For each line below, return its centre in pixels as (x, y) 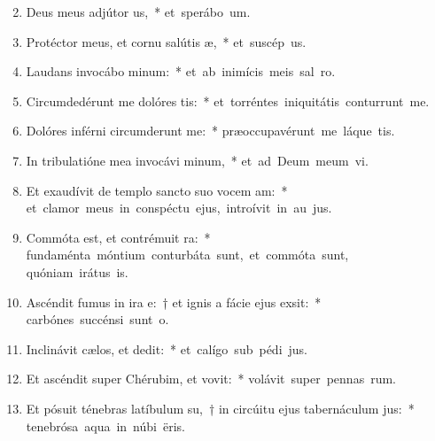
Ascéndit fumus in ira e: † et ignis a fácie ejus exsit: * (174, 302)
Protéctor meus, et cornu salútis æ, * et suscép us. (166, 41)
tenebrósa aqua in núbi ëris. (105, 426)
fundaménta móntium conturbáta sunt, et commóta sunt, (187, 255)
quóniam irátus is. (77, 271)
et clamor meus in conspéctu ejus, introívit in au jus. (179, 208)
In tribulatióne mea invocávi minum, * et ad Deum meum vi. (197, 160)
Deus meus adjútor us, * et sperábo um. (138, 12)
